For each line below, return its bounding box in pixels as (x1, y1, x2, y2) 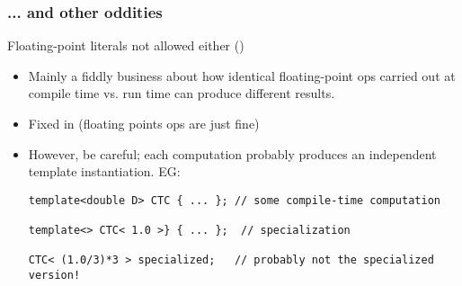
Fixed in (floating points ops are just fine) (28, 114, 260, 132)
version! (28, 269, 81, 282)
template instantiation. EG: (28, 162, 181, 181)
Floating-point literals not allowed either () (7, 36, 244, 55)
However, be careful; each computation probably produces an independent (28, 144, 437, 163)
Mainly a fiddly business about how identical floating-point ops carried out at (28, 66, 456, 85)
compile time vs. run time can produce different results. (28, 84, 335, 103)
